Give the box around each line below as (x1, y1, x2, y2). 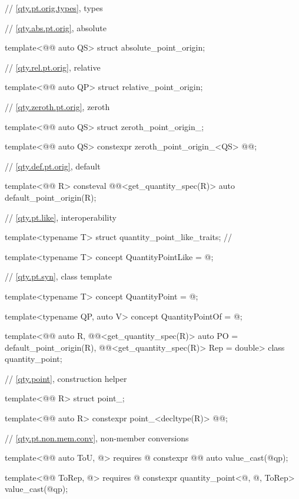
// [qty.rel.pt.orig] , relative (5, 61, 101, 73)
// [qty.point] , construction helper (5, 372, 127, 384)
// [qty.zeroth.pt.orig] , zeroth (5, 100, 110, 112)
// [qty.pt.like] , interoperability (5, 211, 117, 223)
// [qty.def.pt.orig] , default (5, 159, 101, 172)
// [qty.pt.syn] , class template (5, 270, 112, 282)
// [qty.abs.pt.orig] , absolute (5, 21, 107, 34)
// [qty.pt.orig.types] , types (5, 2, 103, 14)
